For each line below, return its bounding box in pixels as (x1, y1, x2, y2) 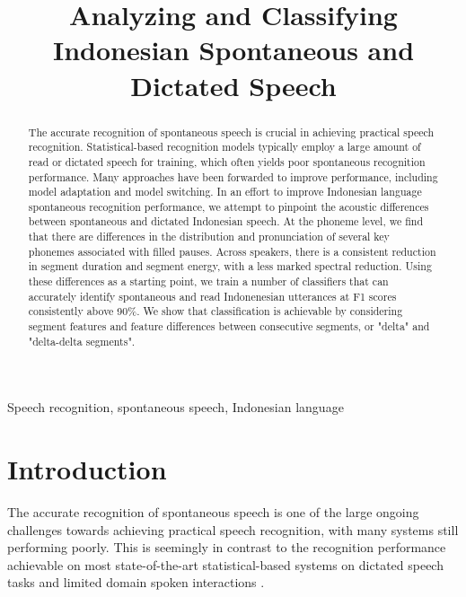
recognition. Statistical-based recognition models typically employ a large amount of (28, 139, 421, 154)
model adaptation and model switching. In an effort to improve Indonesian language (28, 184, 422, 199)
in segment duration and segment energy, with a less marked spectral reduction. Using (28, 259, 432, 274)
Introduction (7, 451, 167, 487)
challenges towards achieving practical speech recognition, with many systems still (7, 520, 459, 539)
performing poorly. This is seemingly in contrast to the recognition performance (7, 538, 446, 557)
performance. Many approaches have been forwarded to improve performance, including (28, 169, 438, 184)
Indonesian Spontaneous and (52, 31, 415, 68)
